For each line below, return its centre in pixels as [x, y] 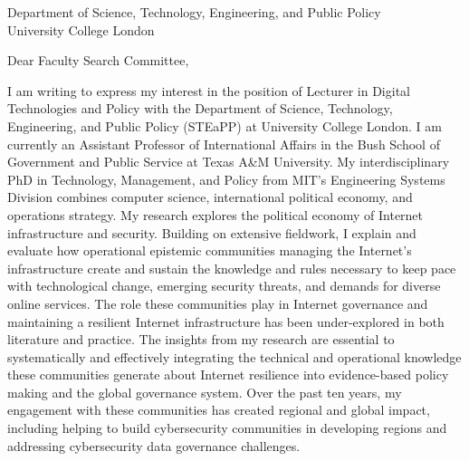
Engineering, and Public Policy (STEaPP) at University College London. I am [225, 125]
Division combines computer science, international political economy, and [210, 197]
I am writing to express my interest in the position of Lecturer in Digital [209, 90]
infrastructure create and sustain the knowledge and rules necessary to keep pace [232, 268]
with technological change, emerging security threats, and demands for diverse [224, 286]
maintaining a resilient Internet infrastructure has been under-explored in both [226, 321]
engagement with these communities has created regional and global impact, [219, 410]
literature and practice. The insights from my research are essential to [201, 339]
